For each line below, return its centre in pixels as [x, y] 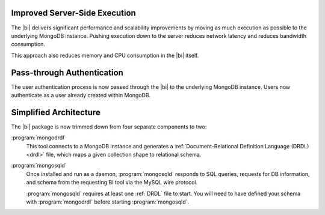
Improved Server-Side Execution [74, 13]
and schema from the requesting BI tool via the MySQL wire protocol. [112, 183]
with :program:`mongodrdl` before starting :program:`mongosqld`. [108, 202]
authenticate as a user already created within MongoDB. [81, 95]
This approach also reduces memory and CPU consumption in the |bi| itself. [105, 55]
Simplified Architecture [56, 112]
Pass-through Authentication [67, 72]
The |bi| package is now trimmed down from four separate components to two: [109, 127]
